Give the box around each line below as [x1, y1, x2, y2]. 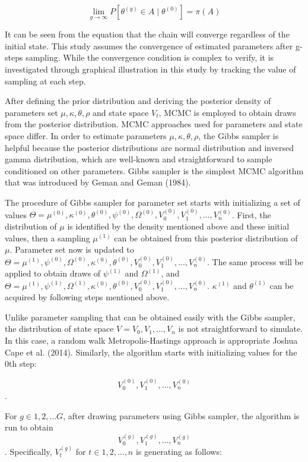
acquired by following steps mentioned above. [5, 291, 170, 303]
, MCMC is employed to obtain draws [158, 106, 296, 118]
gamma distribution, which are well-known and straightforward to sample [5, 153, 272, 165]
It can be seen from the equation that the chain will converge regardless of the [5, 28, 290, 40]
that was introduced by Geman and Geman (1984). [5, 176, 191, 188]
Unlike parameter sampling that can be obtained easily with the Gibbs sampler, [5, 310, 296, 323]
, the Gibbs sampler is [198, 129, 279, 142]
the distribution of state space [5, 322, 114, 335]
